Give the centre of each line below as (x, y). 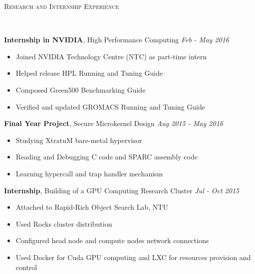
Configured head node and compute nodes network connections (112, 240)
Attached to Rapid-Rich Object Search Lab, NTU (92, 207)
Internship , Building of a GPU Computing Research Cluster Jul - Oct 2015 (122, 190)
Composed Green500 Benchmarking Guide (81, 89)
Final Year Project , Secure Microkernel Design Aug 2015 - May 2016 (114, 123)
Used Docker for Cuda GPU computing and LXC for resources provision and (133, 257)
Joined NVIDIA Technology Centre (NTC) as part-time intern (111, 56)
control (26, 267)
